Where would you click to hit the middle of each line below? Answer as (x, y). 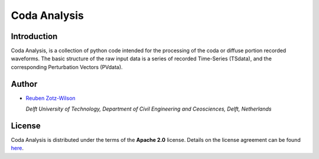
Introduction (34, 36)
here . (17, 148)
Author (24, 84)
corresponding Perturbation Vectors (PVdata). (67, 67)
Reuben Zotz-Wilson (51, 98)
